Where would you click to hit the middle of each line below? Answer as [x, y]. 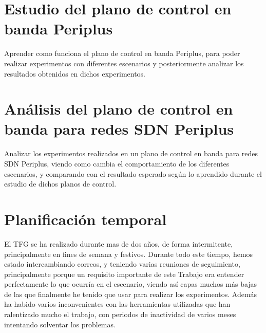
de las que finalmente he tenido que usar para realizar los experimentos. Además [131, 294]
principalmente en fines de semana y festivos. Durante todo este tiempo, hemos [129, 254]
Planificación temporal [85, 219]
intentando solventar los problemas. [60, 324]
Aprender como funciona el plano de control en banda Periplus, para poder [122, 53]
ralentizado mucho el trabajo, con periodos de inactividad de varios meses [120, 314]
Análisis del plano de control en [119, 109]
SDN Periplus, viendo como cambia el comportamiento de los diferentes [117, 163]
